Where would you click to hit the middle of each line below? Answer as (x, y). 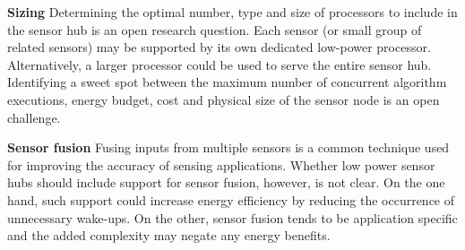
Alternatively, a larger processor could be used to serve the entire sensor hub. (220, 64)
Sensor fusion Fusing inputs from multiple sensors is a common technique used (228, 147)
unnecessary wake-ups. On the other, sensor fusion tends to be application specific (232, 217)
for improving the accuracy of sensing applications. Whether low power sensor (221, 164)
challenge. (34, 117)
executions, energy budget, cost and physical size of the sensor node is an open (224, 99)
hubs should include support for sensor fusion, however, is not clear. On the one (226, 182)
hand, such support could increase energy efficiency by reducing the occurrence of (231, 199)
